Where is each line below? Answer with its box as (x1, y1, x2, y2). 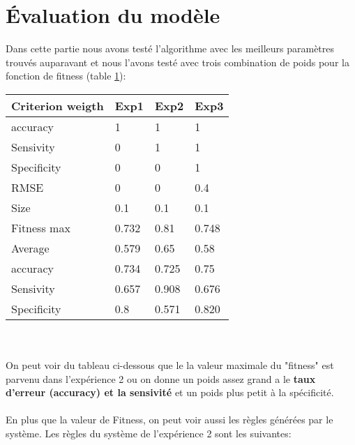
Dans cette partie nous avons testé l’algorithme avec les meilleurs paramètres (6, 41, 335, 56)
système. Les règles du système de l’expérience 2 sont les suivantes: (6, 426, 292, 441)
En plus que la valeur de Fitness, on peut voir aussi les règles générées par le (6, 412, 333, 427)
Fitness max (11, 219, 70, 236)
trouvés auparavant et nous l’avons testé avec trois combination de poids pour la (6, 54, 349, 69)
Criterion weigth (11, 97, 104, 114)
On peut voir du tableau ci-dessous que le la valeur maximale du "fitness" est (6, 358, 334, 372)
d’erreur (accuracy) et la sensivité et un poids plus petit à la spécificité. (6, 385, 334, 400)
